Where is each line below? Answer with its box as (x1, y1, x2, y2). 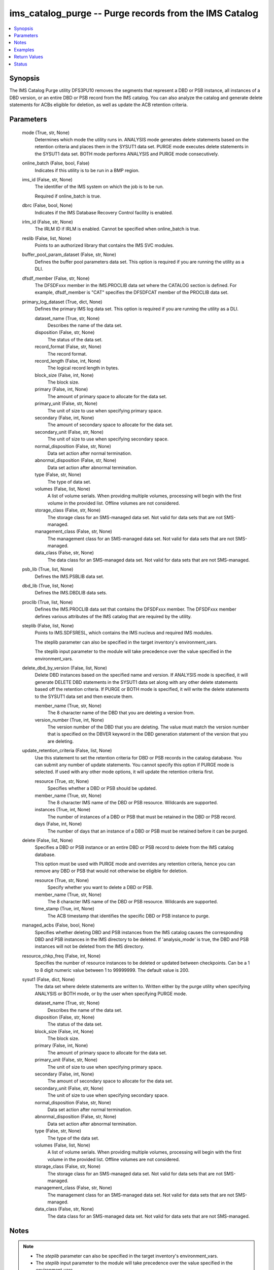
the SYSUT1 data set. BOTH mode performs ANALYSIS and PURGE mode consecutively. (35, 150, 219, 157)
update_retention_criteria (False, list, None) (22, 747, 112, 754)
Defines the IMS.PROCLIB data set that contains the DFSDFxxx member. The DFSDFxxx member (35, 606, 237, 612)
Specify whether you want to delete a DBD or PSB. (47, 884, 153, 891)
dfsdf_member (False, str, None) (22, 275, 90, 281)
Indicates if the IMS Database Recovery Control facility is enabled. (35, 209, 174, 215)
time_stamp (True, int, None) (35, 906, 95, 912)
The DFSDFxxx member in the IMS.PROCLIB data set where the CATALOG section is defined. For (35, 282, 237, 289)
